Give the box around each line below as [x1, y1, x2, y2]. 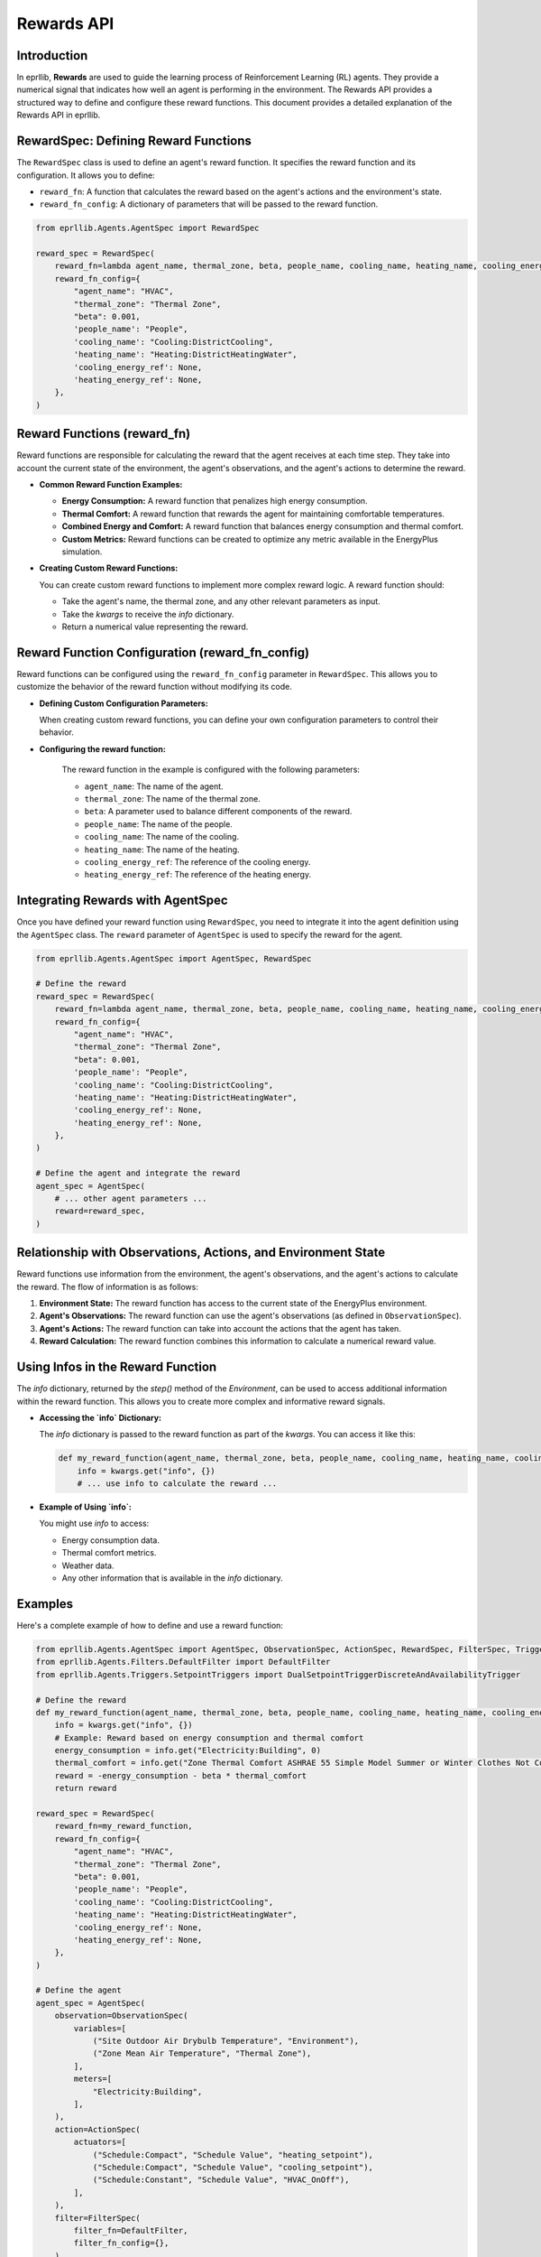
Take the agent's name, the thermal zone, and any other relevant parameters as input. [61, 596, 381, 607]
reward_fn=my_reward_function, [54, 1821, 193, 1832]
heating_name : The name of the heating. [84, 844, 240, 855]
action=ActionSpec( [54, 2124, 142, 2134]
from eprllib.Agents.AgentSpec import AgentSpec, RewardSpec [35, 953, 312, 963]
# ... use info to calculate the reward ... [77, 1479, 278, 1489]
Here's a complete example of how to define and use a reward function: [16, 1620, 284, 1630]
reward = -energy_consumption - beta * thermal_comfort [54, 1770, 307, 1780]
